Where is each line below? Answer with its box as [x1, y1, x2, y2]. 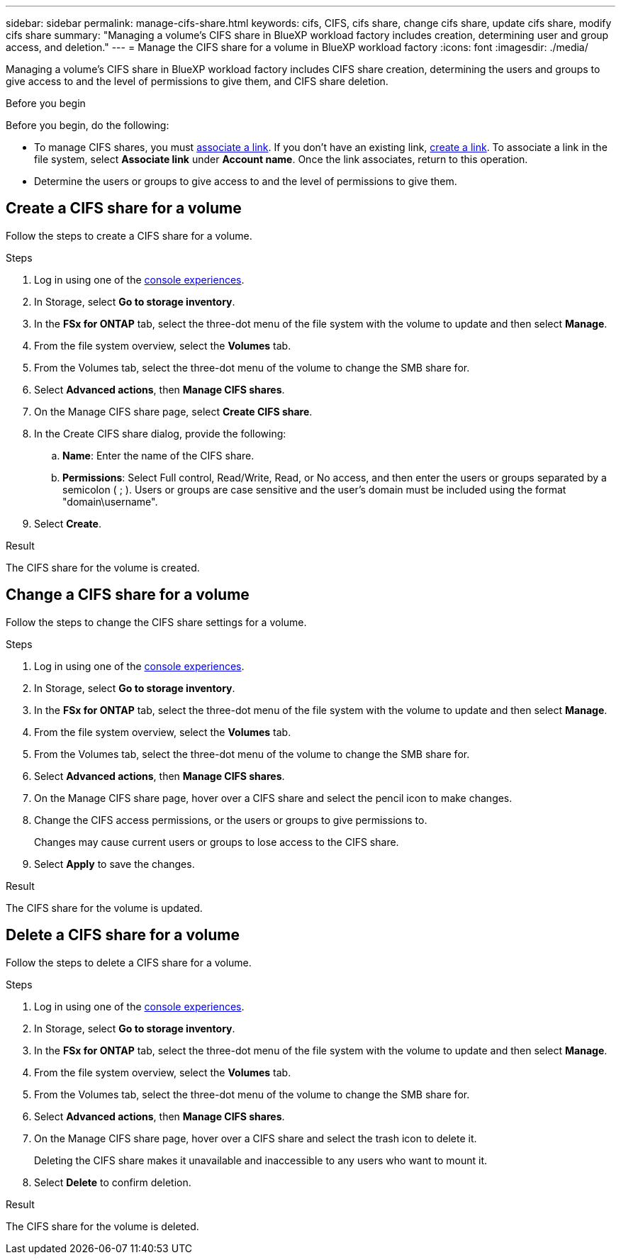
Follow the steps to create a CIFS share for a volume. [6, 229, 252, 242]
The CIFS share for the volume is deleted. [6, 1220, 199, 1232]
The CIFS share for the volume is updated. [6, 901, 203, 914]
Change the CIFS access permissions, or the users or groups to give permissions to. [34, 813, 427, 826]
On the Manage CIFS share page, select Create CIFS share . [34, 405, 313, 418]
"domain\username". [62, 495, 158, 508]
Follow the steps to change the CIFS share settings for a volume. [6, 615, 307, 628]
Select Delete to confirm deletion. [34, 1176, 191, 1188]
